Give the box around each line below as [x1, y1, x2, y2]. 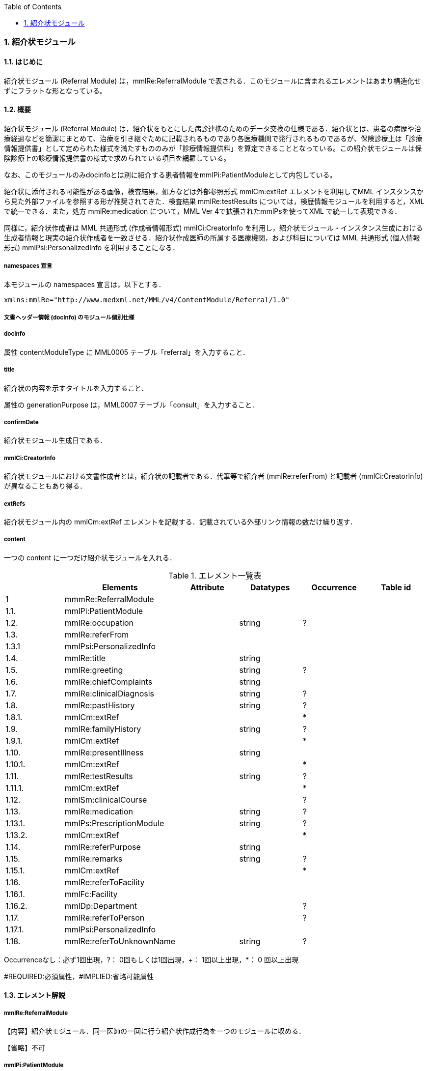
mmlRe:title [64, 653, 106, 663]
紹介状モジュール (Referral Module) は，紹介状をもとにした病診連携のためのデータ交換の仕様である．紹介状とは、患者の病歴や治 [4, 124, 421, 133]
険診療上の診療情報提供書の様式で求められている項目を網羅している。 [4, 153, 231, 162]
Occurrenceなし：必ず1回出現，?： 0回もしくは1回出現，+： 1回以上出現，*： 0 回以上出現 [4, 955, 299, 964]
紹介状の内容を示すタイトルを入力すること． [4, 383, 148, 392]
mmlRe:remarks [64, 853, 123, 864]
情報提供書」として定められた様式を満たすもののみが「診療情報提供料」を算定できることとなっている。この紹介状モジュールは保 [4, 144, 422, 152]
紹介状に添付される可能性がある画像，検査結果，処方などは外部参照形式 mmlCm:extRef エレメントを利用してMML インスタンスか [4, 187, 424, 196]
